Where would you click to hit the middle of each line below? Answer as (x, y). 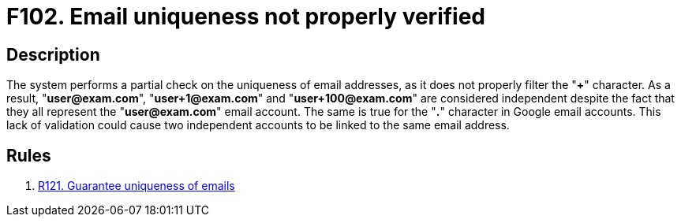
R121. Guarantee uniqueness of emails (137, 186)
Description (53, 54)
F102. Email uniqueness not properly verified (246, 17)
